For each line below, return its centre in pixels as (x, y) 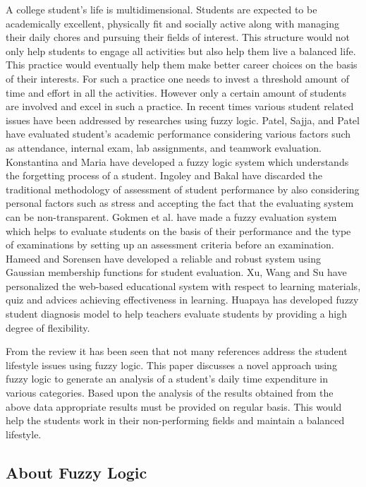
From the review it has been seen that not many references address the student (177, 351)
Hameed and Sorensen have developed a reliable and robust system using (163, 258)
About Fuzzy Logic (77, 472)
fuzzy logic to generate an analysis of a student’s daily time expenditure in (167, 379)
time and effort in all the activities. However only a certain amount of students (176, 92)
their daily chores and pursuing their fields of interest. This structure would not (178, 37)
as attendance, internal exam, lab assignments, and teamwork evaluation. (164, 147)
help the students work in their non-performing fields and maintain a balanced (175, 420)
